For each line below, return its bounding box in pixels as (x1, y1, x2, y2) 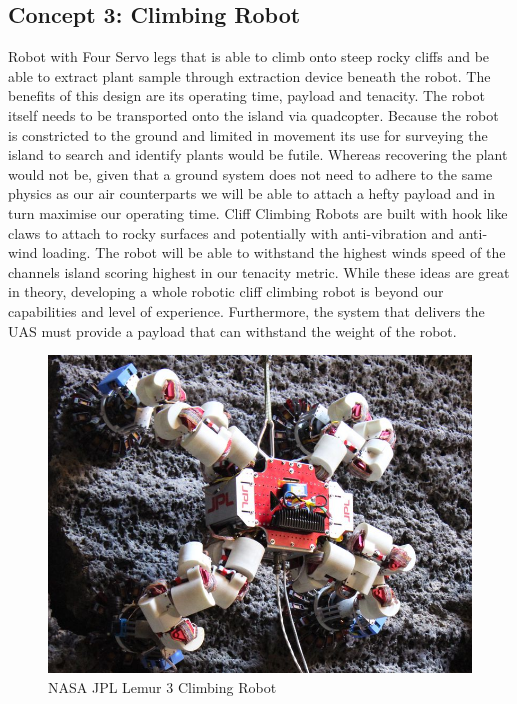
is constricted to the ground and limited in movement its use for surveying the (8, 124, 488, 145)
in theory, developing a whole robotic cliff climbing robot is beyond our (8, 281, 444, 302)
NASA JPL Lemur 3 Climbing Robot (48, 676, 277, 697)
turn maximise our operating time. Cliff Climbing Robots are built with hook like (8, 202, 508, 223)
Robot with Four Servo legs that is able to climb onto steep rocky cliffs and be (8, 46, 490, 67)
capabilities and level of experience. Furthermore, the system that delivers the (8, 300, 485, 321)
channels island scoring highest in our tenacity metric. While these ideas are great (8, 261, 510, 282)
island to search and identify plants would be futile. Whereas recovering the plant (8, 144, 508, 165)
